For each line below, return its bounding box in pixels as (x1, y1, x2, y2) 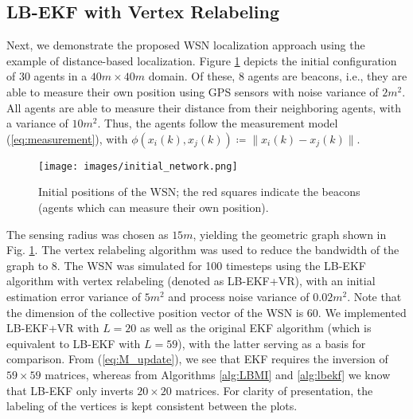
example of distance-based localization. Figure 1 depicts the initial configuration (6, 52, 397, 69)
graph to (6, 256, 49, 273)
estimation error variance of (6, 288, 142, 304)
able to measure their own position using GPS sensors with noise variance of (6, 83, 379, 100)
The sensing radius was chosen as (6, 225, 169, 242)
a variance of (6, 115, 68, 131)
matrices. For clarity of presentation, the (175, 382, 373, 398)
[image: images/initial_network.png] (38, 160, 238, 172)
